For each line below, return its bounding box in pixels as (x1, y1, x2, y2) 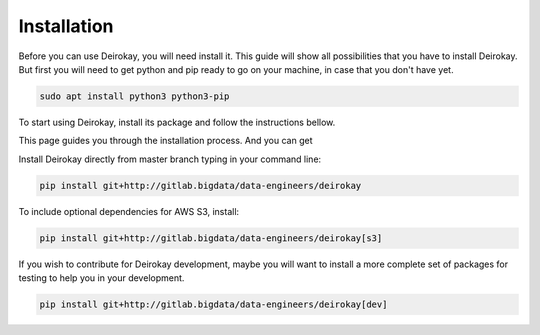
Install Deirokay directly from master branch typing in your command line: (18, 153, 322, 165)
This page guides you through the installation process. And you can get (18, 135, 314, 147)
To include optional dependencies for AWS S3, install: (18, 205, 240, 217)
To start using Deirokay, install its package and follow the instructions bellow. (18, 116, 336, 128)
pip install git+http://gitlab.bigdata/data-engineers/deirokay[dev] (39, 299, 388, 310)
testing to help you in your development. (18, 272, 185, 284)
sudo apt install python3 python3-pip (39, 90, 230, 102)
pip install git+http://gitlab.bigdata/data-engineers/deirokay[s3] (39, 232, 383, 244)
